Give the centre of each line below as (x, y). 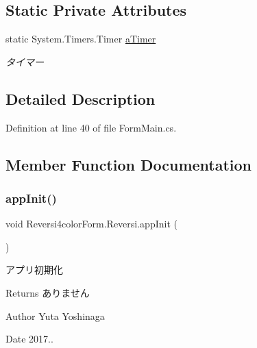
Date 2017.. (29, 339)
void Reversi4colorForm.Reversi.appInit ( (91, 224)
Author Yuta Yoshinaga (55, 315)
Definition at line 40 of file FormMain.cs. (91, 127)
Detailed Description (81, 98)
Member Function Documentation (129, 164)
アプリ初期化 (34, 270)
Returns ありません (48, 292)
